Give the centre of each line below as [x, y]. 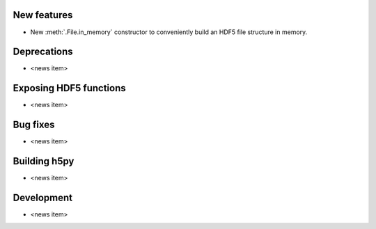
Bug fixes [34, 125]
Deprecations [43, 52]
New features [43, 15]
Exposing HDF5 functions [69, 88]
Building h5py [44, 161]
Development [43, 197]
